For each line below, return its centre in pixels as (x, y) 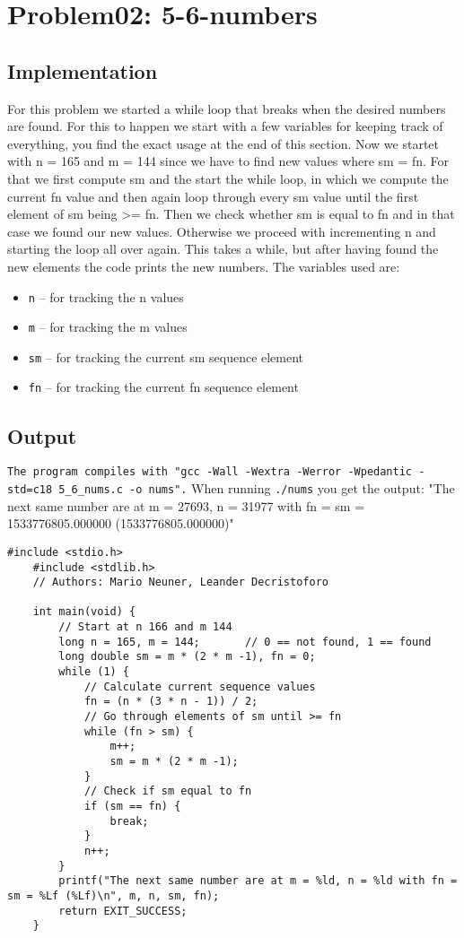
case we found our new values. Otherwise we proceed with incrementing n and (222, 231)
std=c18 (30, 490)
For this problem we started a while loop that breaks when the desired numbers (227, 108)
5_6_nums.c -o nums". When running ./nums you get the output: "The (257, 488)
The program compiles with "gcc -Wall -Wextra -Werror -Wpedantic (210, 472)
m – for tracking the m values (108, 327)
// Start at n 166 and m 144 (145, 627)
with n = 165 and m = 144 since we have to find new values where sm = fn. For (228, 161)
